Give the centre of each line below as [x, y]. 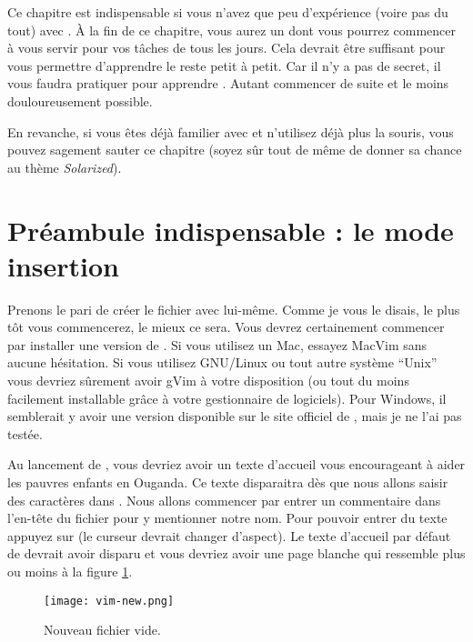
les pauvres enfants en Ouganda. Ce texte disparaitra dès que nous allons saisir [228, 482]
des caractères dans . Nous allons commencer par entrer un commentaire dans [224, 500]
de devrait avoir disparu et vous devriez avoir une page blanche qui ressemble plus [236, 553]
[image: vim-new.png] [109, 601]
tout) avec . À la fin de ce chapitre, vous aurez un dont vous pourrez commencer [232, 30]
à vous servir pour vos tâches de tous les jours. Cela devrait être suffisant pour [226, 48]
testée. [25, 433]
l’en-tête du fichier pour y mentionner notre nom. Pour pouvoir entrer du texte [227, 518]
